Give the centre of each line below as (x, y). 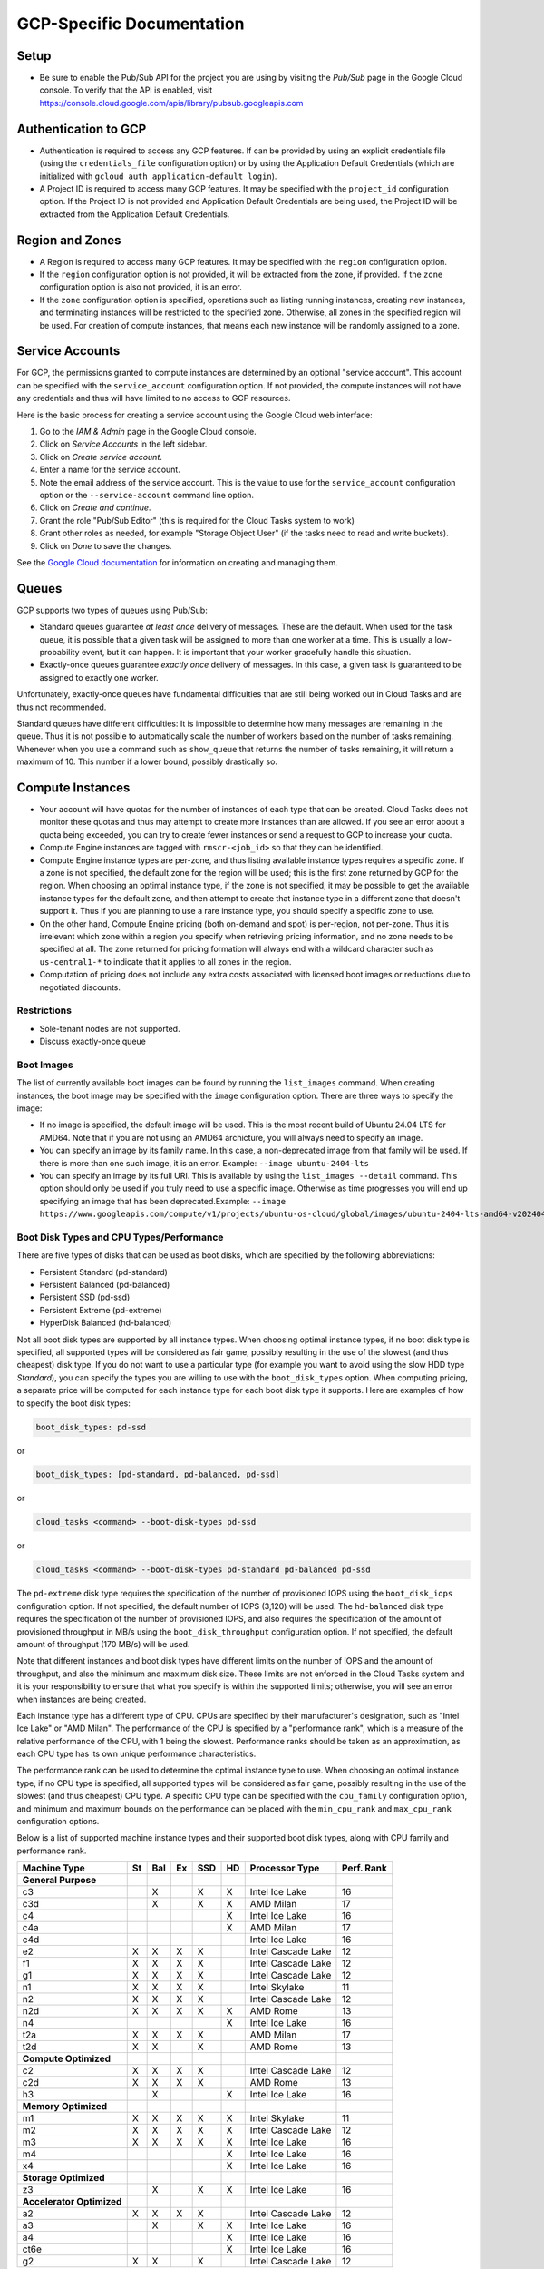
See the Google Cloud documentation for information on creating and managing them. (178, 562)
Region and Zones (69, 240)
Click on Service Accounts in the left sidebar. (123, 444)
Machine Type (53, 1868)
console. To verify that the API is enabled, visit (126, 90)
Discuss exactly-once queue (93, 1041)
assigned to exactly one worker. (99, 677)
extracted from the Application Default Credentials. (135, 214)
